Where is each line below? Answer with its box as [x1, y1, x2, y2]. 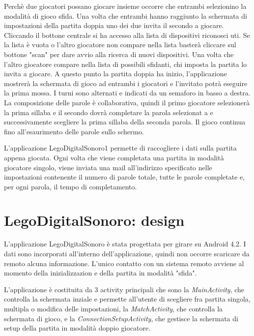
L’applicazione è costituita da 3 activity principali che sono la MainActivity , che [4, 284, 245, 294]
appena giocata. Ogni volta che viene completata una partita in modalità [4, 152, 224, 162]
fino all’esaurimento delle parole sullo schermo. [4, 126, 144, 136]
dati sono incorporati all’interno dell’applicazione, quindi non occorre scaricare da [4, 248, 250, 258]
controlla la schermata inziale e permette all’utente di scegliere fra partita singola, [4, 294, 251, 304]
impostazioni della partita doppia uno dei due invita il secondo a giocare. [4, 20, 224, 31]
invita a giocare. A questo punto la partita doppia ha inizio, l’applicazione [4, 68, 227, 79]
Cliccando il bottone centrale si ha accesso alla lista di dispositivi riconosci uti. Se [4, 30, 250, 40]
